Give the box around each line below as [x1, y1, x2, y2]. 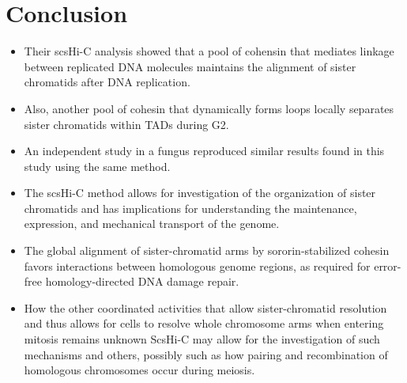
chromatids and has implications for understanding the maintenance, [24, 199, 357, 216]
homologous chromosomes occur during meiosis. [24, 362, 255, 378]
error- [374, 257, 401, 274]
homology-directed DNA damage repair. [45, 273, 239, 290]
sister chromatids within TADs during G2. [24, 116, 229, 132]
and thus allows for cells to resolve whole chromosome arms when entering [24, 315, 384, 332]
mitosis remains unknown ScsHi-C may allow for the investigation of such [24, 331, 380, 347]
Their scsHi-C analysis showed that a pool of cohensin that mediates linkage [24, 43, 394, 59]
